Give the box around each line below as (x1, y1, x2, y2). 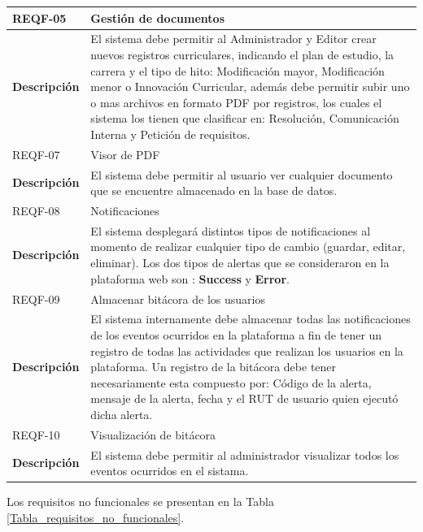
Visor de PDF (90, 145, 160, 162)
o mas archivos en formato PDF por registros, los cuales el (90, 93, 382, 110)
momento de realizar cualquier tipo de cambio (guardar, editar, (90, 238, 406, 255)
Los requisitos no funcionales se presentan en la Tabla (7, 493, 274, 510)
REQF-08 (12, 202, 60, 219)
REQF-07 (12, 145, 60, 162)
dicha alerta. (90, 405, 153, 422)
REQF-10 (12, 426, 60, 443)
